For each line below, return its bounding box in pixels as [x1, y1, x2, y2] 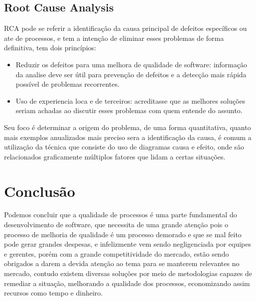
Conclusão [4, 180, 75, 201]
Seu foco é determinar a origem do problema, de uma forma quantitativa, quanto [4, 122, 251, 132]
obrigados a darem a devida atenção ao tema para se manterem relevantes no [4, 258, 240, 269]
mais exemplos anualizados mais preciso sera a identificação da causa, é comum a [4, 132, 252, 142]
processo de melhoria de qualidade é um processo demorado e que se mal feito [4, 229, 242, 239]
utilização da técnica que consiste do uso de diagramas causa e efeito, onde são [4, 142, 244, 152]
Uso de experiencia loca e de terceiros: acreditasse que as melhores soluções [15, 95, 246, 106]
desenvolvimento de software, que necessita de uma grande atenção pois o [4, 219, 228, 230]
